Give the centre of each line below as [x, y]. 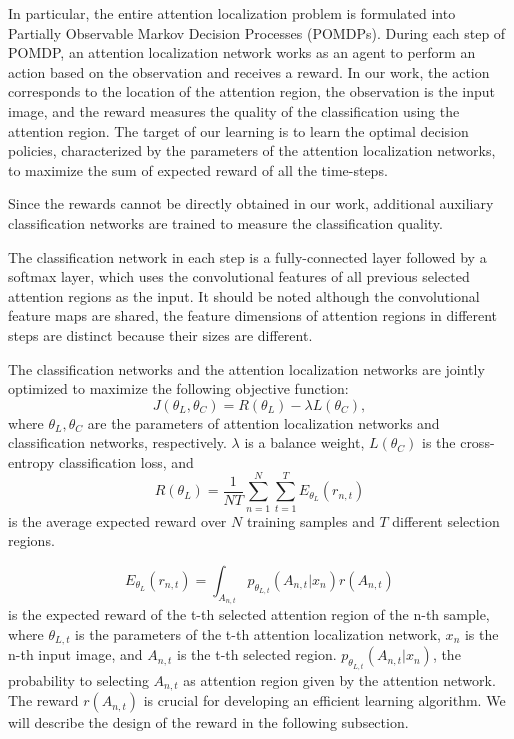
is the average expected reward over [117, 520]
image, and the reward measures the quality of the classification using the [234, 110]
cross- [477, 442]
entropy [31, 461]
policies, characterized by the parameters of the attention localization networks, [252, 150]
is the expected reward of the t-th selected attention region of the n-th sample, [249, 614]
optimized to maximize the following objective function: [178, 388]
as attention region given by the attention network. [339, 679]
